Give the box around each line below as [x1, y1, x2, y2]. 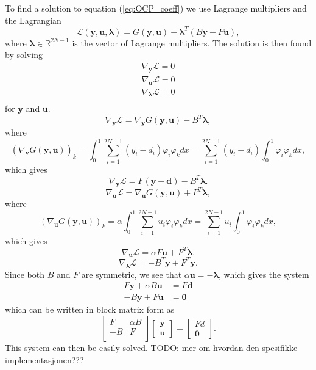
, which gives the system [218, 267, 309, 280]
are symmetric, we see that [81, 267, 182, 280]
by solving [5, 48, 43, 61]
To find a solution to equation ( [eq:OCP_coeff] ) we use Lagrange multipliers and [5, 2, 307, 14]
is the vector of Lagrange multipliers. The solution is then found [72, 36, 312, 49]
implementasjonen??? [5, 353, 84, 366]
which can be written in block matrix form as [5, 303, 175, 316]
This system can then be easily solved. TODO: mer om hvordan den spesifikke [5, 341, 298, 354]
